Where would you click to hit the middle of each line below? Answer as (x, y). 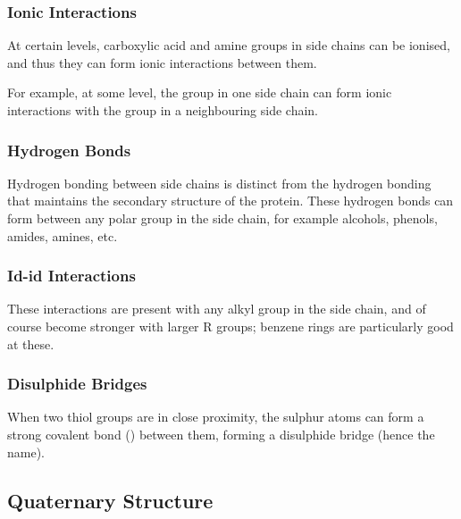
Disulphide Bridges (77, 384)
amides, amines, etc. (63, 235)
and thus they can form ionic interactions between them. (162, 62)
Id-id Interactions (71, 276)
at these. (31, 343)
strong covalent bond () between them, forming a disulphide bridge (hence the (221, 434)
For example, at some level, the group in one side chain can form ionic (200, 92)
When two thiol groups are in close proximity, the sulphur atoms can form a (216, 417)
